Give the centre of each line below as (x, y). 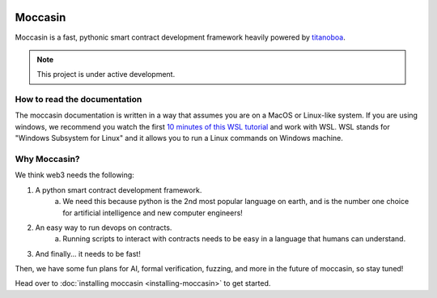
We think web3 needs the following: (75, 175)
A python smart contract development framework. (119, 189)
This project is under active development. (106, 74)
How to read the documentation (78, 100)
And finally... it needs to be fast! (88, 253)
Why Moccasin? (47, 159)
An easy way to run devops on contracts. (104, 228)
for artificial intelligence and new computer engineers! (153, 213)
